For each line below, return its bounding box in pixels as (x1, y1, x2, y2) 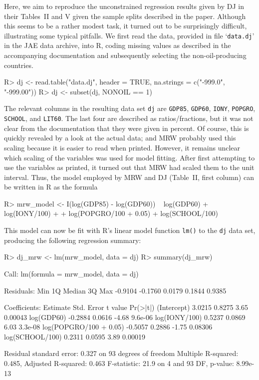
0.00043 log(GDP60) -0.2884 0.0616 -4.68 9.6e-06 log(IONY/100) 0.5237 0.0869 (4, 311, 246, 322)
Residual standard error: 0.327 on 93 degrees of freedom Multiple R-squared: (4, 348, 239, 358)
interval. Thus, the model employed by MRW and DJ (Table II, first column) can (4, 171, 254, 182)
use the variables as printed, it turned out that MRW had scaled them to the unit (4, 162, 255, 172)
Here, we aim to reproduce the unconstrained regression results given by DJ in (4, 1, 244, 11)
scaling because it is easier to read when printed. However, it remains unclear (4, 142, 241, 152)
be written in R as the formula (4, 181, 98, 192)
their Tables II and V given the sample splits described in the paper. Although (4, 10, 246, 21)
